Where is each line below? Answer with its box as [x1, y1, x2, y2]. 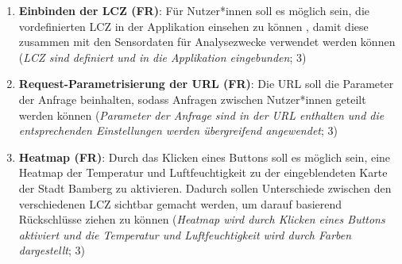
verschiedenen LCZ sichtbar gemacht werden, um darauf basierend [18, 195, 342, 212]
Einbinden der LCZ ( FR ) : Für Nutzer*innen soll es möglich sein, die [18, 2, 369, 18]
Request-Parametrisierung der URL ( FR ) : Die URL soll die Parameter [18, 75, 394, 92]
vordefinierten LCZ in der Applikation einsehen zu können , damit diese [18, 17, 369, 34]
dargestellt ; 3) [18, 242, 85, 258]
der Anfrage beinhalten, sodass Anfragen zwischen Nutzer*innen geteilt [18, 90, 366, 107]
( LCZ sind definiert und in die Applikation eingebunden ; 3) [18, 48, 307, 65]
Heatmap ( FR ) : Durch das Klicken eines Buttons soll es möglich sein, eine [18, 148, 391, 165]
